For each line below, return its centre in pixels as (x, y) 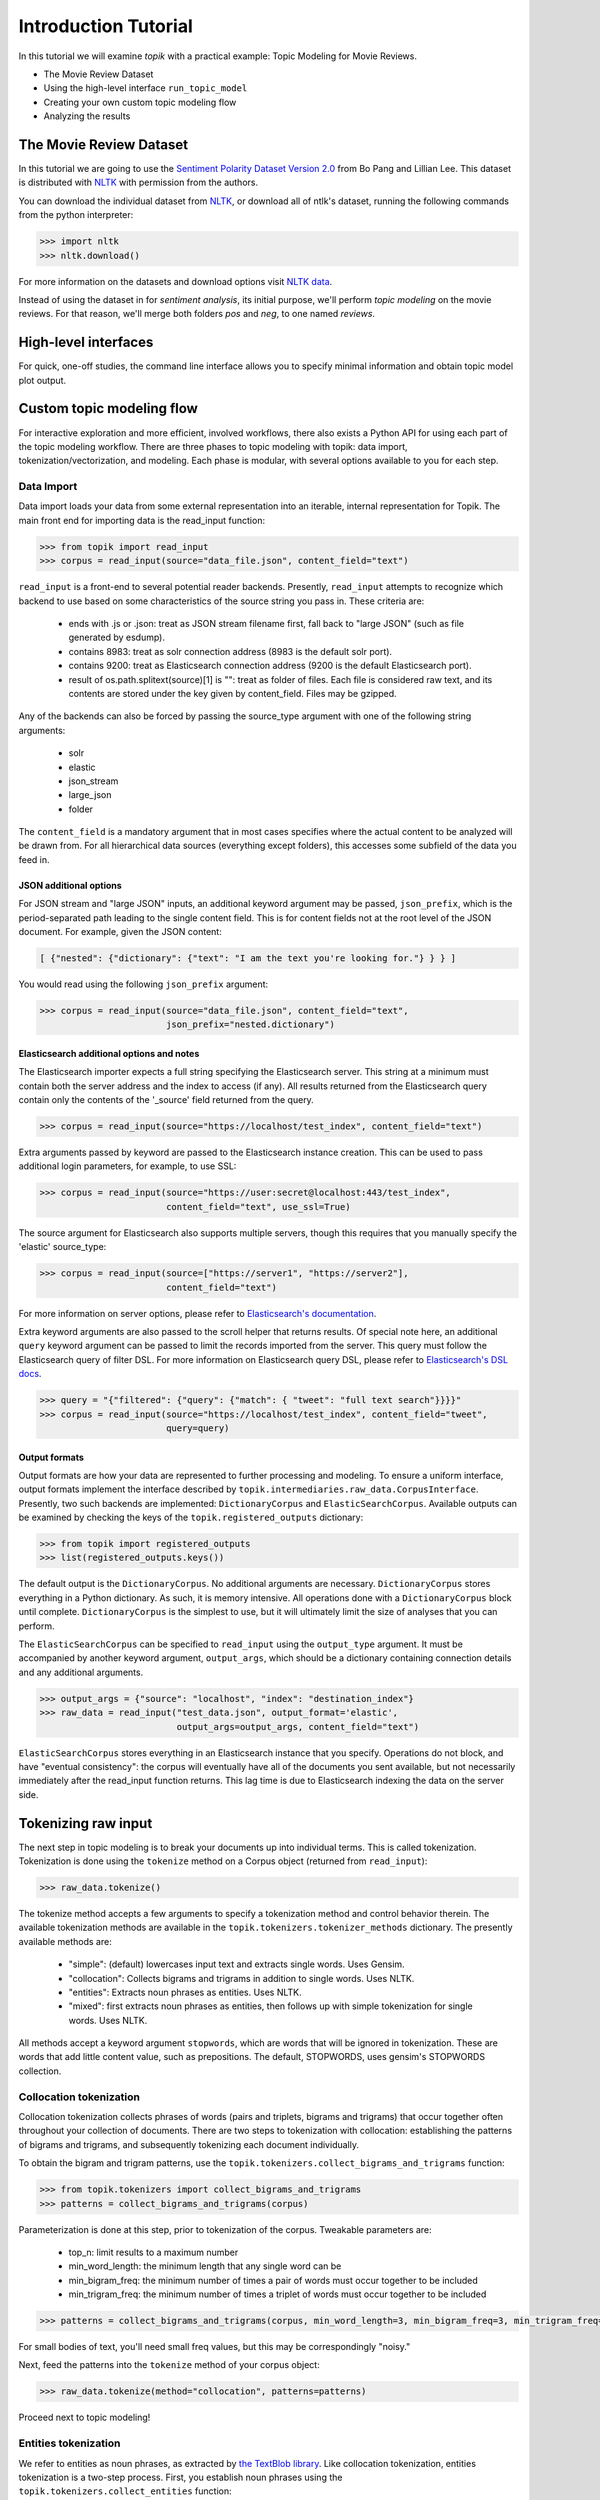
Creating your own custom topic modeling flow (140, 102)
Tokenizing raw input (85, 1823)
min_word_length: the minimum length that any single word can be (205, 2266)
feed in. (34, 859)
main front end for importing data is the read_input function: (141, 520)
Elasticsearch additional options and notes (109, 1053)
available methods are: (65, 1941)
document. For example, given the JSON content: (120, 932)
